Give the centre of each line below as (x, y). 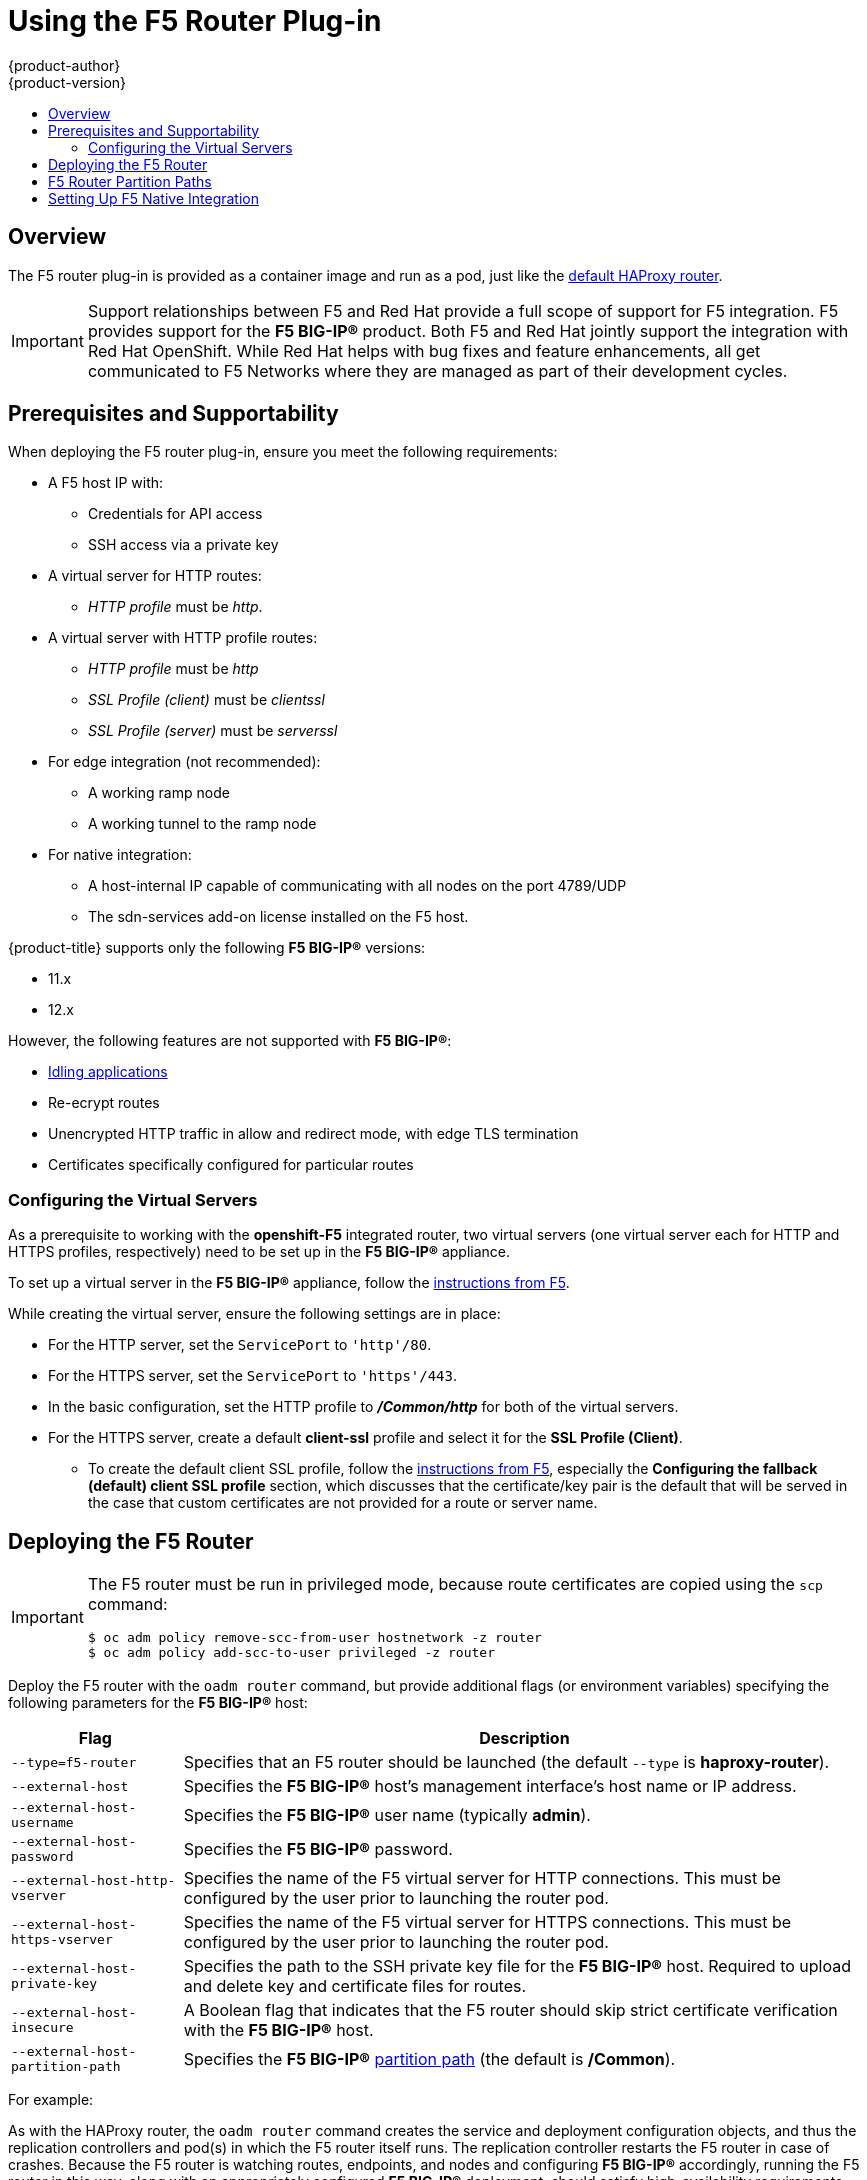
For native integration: (120, 855)
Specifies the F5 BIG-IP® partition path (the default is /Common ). (429, 2059)
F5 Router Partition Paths (130, 181)
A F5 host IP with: (106, 483)
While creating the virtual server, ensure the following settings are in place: (254, 1314)
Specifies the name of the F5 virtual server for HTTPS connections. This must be (487, 1922)
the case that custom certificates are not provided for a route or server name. (343, 1503)
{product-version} (67, 82)
